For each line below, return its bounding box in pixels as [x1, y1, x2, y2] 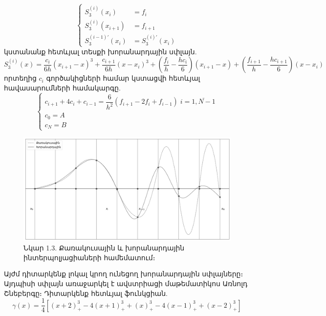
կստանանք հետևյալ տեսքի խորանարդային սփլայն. [4, 46, 197, 56]
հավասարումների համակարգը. [4, 83, 121, 93]
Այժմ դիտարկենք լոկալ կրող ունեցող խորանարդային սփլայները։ [4, 269, 243, 279]
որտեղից [4, 73, 37, 83]
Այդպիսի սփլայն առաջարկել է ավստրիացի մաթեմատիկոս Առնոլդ [4, 278, 248, 288]
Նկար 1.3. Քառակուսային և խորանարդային [23, 243, 185, 253]
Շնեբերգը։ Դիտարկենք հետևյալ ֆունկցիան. [4, 288, 168, 298]
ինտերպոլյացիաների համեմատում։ [23, 252, 155, 262]
